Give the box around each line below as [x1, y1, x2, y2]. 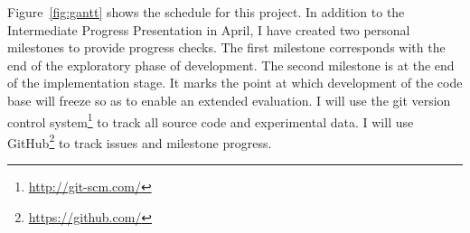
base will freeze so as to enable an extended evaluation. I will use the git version [7, 90, 451, 109]
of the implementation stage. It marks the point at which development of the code [7, 73, 463, 92]
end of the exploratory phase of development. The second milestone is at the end [7, 55, 455, 74]
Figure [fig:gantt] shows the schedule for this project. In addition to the [7, 3, 405, 21]
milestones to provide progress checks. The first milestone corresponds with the [7, 38, 446, 57]
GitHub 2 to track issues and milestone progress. [7, 130, 272, 152]
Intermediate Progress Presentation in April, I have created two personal [7, 20, 410, 39]
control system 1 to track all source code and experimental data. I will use [7, 109, 414, 131]
